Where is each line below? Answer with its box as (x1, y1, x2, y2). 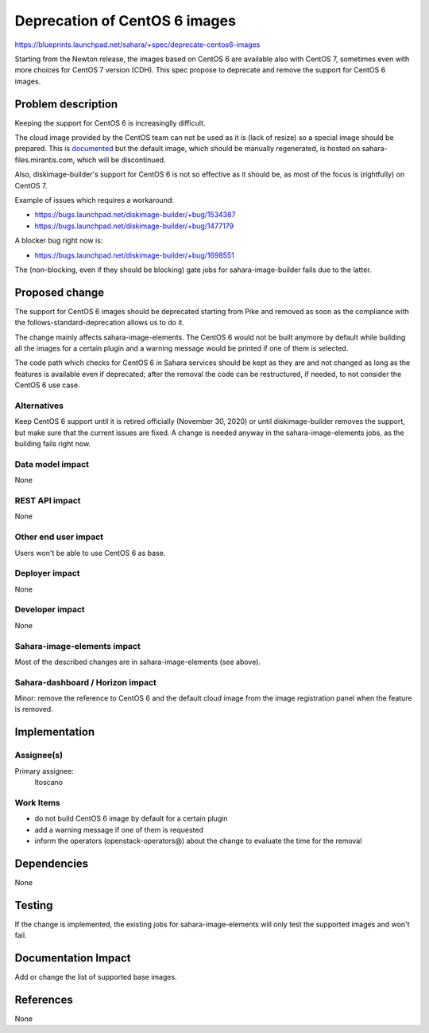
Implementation (14, 725, 95, 739)
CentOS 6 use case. (14, 380, 80, 390)
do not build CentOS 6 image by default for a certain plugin (34, 814, 228, 823)
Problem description (14, 97, 118, 111)
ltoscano (34, 778, 64, 787)
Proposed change (14, 285, 105, 299)
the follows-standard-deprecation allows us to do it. (14, 318, 184, 328)
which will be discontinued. (76, 155, 166, 165)
